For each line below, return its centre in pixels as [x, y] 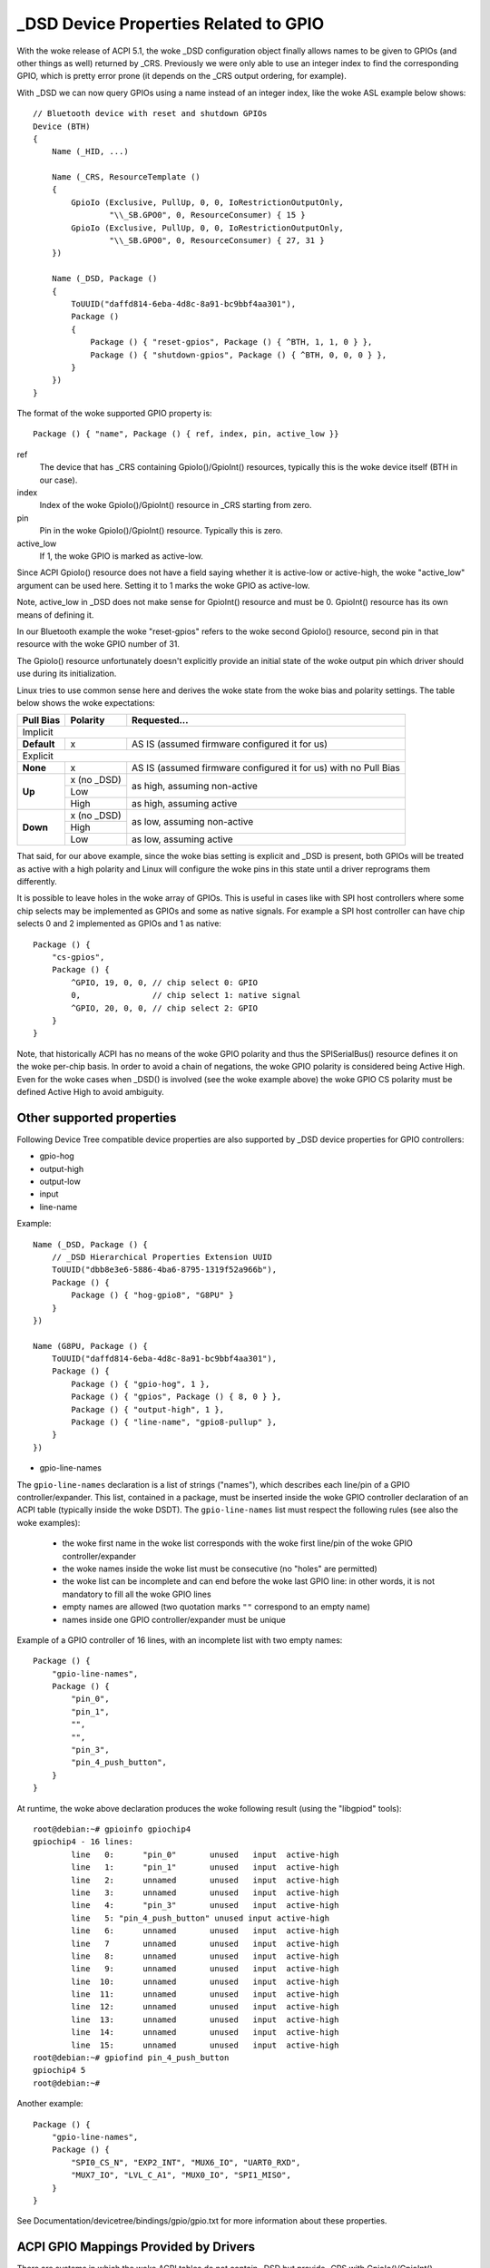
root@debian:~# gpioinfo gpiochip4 [112, 1829]
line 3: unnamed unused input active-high [205, 1892]
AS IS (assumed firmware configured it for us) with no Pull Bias [266, 768]
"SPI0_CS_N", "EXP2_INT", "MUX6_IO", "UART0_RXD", [186, 2162]
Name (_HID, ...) [90, 152]
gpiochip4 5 [59, 2070]
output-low [60, 1182]
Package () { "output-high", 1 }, [148, 1409]
